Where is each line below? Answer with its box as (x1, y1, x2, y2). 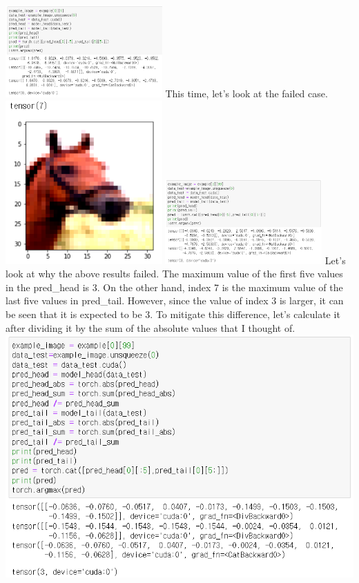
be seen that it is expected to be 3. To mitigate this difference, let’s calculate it (6, 306, 340, 321)
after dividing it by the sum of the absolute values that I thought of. (6, 320, 295, 335)
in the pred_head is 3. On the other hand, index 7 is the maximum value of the (6, 279, 343, 294)
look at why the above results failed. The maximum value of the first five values (6, 266, 343, 281)
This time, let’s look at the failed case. (165, 86, 328, 101)
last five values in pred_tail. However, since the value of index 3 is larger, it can (6, 293, 344, 308)
